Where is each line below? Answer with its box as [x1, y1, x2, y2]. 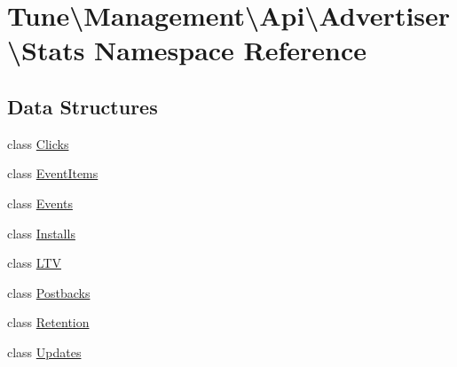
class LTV [7, 254, 62, 272]
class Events [7, 193, 73, 212]
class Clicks [7, 134, 69, 152]
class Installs [7, 223, 75, 242]
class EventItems [7, 164, 98, 183]
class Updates [7, 342, 82, 361]
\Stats [7, 32, 85, 68]
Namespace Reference [94, 32, 367, 68]
